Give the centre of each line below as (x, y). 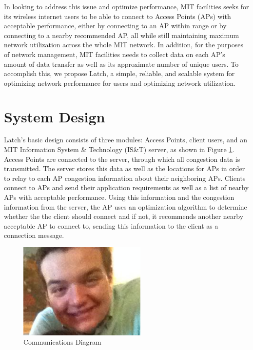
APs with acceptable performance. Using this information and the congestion (119, 197)
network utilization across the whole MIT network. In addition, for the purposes (124, 45)
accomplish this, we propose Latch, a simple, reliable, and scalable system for (119, 73)
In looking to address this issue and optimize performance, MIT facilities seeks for (126, 6)
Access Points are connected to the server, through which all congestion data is (122, 159)
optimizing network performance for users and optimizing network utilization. (120, 83)
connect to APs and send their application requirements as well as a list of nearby (126, 187)
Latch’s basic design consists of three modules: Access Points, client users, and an (126, 140)
